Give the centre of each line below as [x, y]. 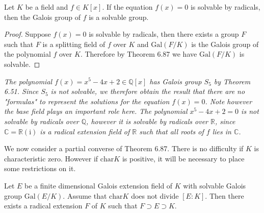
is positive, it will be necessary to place [183, 158]
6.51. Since [21, 91]
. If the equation [127, 7]
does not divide [155, 195]
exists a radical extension [43, 206]
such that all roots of [171, 131]
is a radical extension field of [85, 131]
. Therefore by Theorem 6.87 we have [139, 54]
